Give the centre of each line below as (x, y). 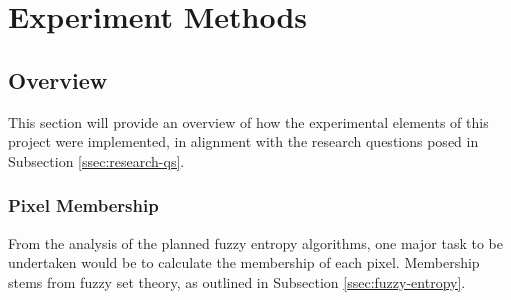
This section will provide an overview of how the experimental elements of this (248, 121)
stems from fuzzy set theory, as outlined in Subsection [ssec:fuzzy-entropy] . (237, 281)
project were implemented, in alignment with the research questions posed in (243, 141)
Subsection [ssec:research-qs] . (96, 160)
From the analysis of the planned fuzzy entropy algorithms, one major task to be (255, 242)
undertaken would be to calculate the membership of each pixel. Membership (244, 262)
